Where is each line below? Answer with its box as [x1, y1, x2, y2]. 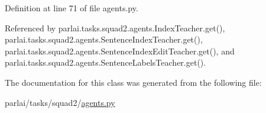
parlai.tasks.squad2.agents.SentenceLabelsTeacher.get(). [5, 56, 206, 69]
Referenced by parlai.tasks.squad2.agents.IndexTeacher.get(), [5, 21, 225, 34]
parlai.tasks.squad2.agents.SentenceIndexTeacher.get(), [5, 33, 203, 46]
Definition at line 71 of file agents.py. [5, 2, 138, 14]
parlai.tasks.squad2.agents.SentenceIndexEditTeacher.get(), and [5, 44, 235, 57]
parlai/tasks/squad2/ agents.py [5, 96, 115, 108]
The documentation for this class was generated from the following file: [5, 76, 262, 88]
